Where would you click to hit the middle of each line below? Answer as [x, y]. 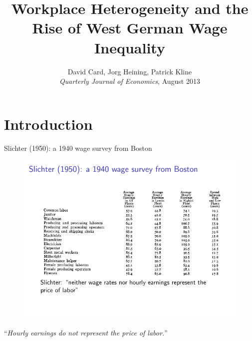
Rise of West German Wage [130, 28]
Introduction [48, 124]
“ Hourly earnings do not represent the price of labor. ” [86, 332]
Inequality [130, 47]
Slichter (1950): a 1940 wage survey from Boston [78, 148]
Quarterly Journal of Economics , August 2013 [130, 81]
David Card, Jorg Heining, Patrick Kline [130, 71]
